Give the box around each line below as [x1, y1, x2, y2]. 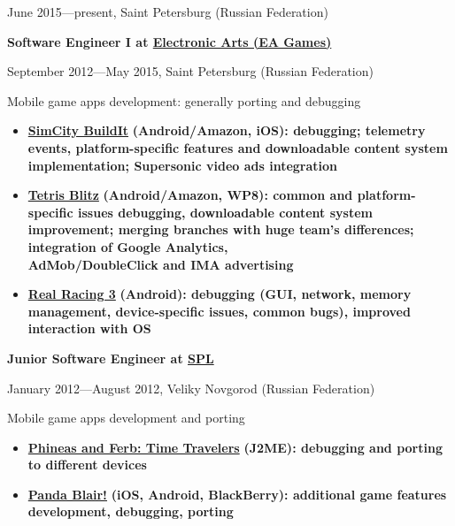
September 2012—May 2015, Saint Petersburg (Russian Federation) [7, 62, 374, 80]
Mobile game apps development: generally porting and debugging [7, 91, 361, 110]
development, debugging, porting [27, 502, 234, 521]
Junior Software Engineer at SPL [7, 348, 214, 367]
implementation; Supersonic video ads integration [27, 156, 338, 174]
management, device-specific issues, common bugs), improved [27, 301, 411, 320]
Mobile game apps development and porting [7, 408, 245, 427]
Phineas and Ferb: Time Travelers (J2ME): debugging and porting [27, 438, 443, 456]
